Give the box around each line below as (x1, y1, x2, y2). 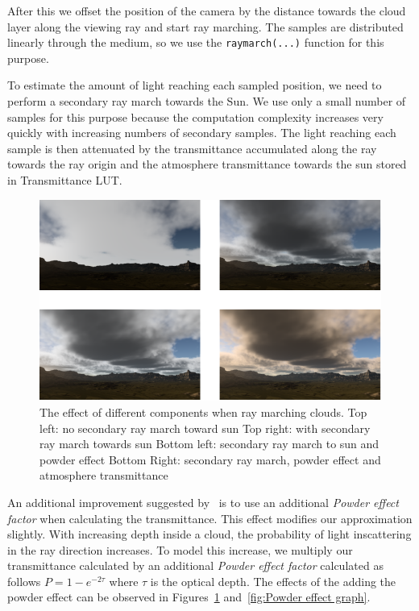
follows (7, 572, 41, 589)
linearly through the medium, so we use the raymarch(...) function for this (7, 34, 384, 51)
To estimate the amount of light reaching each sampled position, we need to (7, 77, 382, 94)
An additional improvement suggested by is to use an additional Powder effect (7, 493, 399, 510)
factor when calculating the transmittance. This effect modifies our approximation (7, 509, 413, 526)
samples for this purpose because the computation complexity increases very (7, 108, 384, 125)
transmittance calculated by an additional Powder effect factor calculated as (7, 557, 384, 574)
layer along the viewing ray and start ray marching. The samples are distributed (7, 18, 404, 35)
